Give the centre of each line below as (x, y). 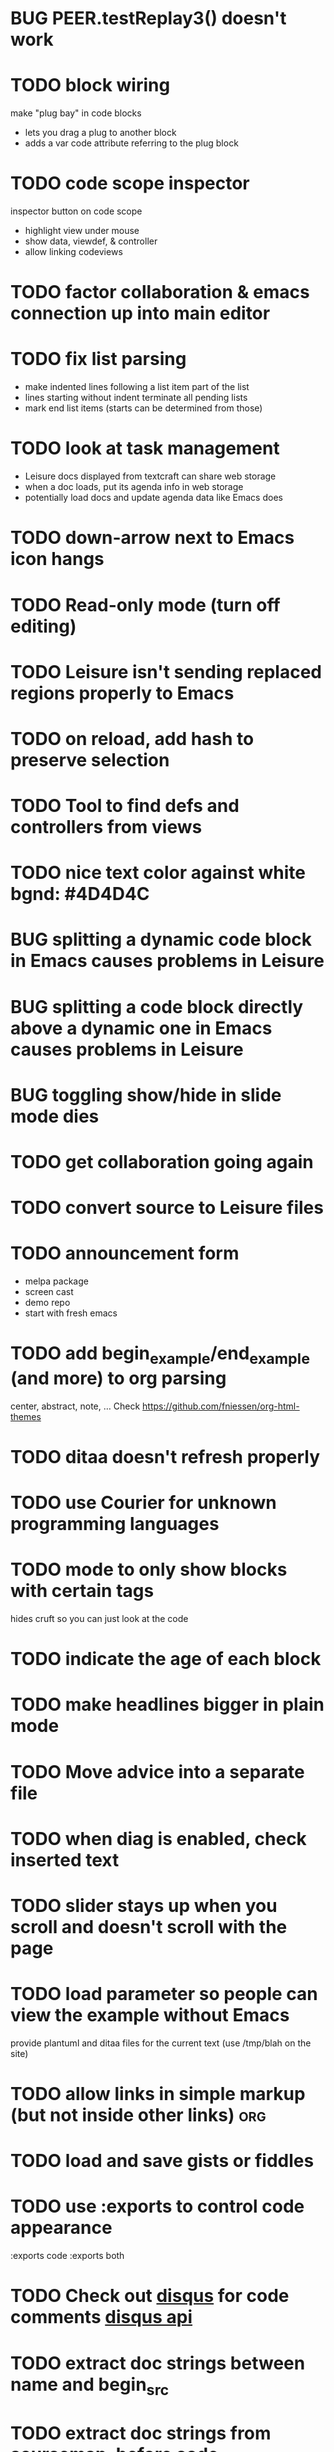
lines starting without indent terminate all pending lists (136, 398)
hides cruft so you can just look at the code (99, 1618)
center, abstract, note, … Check (75, 1406)
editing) (43, 626)
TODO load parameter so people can (164, 1994)
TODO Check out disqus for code (150, 2296)
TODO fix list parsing (98, 359)
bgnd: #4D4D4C (80, 894)
